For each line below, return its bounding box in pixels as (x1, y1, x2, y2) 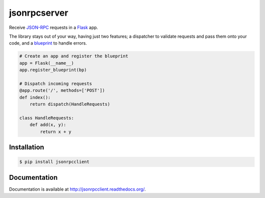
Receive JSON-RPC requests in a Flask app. (9, 25, 98, 30)
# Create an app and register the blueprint (19, 53, 129, 59)
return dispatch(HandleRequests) (29, 101, 110, 107)
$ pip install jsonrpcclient (19, 159, 90, 165)
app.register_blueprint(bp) (19, 67, 87, 73)
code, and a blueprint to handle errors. (9, 40, 87, 46)
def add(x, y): (29, 122, 66, 127)
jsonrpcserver (9, 7, 69, 18)
